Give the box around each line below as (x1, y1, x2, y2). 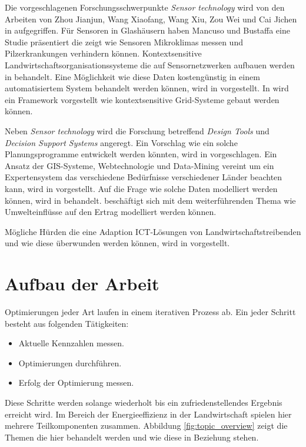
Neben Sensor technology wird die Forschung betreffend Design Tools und (5, 124, 270, 137)
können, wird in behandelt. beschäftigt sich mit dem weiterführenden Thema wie (5, 194, 296, 206)
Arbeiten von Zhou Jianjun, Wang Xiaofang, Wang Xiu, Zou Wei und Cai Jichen (5, 12, 297, 25)
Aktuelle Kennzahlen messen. (18, 337, 124, 349)
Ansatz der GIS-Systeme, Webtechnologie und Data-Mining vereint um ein (5, 159, 274, 171)
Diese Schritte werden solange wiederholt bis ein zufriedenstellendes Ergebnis (5, 396, 282, 408)
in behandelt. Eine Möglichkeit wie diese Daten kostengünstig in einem (5, 70, 260, 82)
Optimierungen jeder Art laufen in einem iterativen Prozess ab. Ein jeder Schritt (5, 306, 296, 317)
